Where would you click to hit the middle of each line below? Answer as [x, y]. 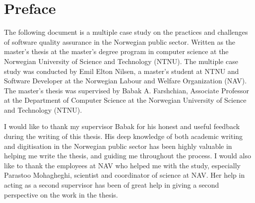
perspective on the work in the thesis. [61, 194]
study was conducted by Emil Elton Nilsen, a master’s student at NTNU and [122, 71]
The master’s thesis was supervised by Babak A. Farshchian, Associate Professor [127, 90]
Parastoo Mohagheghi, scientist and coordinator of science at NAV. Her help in [125, 175]
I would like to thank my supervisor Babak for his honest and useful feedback [122, 126]
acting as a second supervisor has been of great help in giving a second [112, 185]
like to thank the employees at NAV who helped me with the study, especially [122, 165]
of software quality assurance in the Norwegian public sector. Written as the [120, 41]
